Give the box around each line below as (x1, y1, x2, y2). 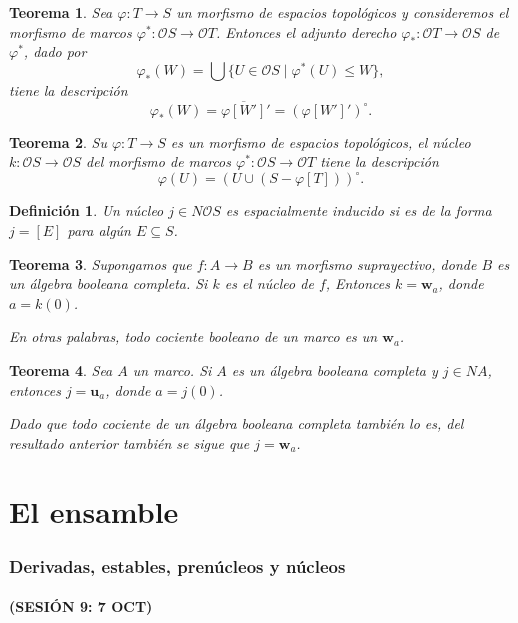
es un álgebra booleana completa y (231, 359, 438, 380)
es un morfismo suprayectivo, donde (257, 253, 477, 274)
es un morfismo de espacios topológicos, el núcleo (170, 131, 471, 152)
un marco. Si (132, 359, 212, 380)
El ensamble (9, 491, 179, 532)
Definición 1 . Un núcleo (9, 200, 164, 221)
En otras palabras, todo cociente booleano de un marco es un (9, 326, 378, 347)
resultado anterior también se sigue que (9, 432, 250, 453)
